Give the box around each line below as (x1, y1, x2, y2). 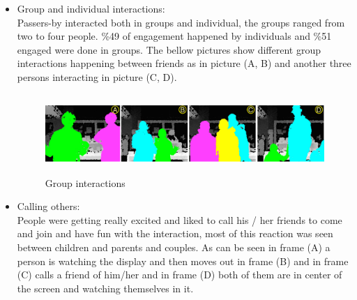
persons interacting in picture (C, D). (17, 69, 177, 84)
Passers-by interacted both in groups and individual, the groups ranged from (17, 15, 345, 29)
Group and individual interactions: (17, 1, 165, 15)
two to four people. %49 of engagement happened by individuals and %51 (17, 29, 332, 43)
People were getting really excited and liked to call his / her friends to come (17, 212, 342, 227)
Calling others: (17, 199, 80, 213)
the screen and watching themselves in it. (17, 280, 194, 295)
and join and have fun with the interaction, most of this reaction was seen (17, 226, 333, 241)
